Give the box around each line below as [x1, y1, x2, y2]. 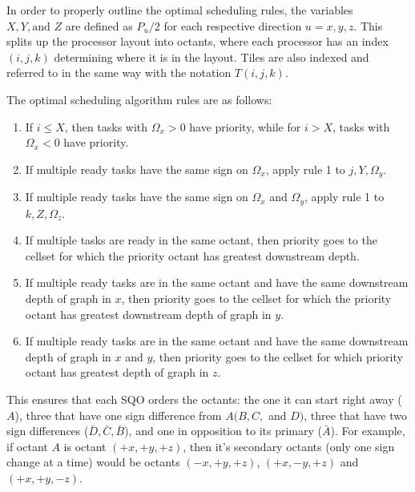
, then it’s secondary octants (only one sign [183, 438, 395, 454]
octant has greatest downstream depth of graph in [25, 305, 272, 322]
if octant [6, 438, 48, 454]
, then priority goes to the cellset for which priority [152, 348, 403, 365]
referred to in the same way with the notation [6, 64, 232, 81]
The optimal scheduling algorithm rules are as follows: [6, 91, 272, 107]
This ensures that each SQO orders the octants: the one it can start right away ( [6, 391, 402, 407]
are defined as [65, 17, 133, 34]
